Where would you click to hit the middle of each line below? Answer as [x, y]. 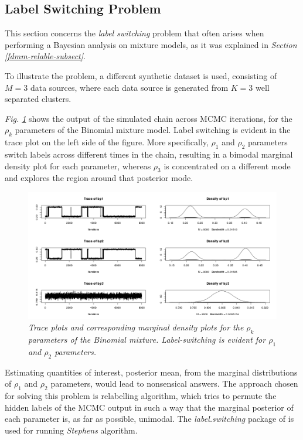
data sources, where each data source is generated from [129, 87]
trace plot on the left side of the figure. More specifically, [107, 142]
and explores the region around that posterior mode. [99, 178]
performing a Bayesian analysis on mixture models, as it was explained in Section [151, 44]
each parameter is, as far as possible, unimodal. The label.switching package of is [149, 419]
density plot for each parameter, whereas [78, 166]
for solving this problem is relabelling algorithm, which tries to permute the [141, 396]
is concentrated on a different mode [227, 166]
